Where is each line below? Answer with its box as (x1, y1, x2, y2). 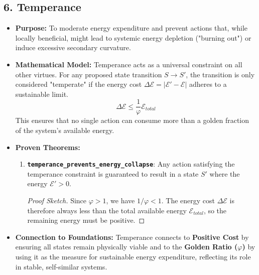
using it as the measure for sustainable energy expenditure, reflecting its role (15, 251, 251, 262)
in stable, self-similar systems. (15, 261, 107, 271)
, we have (106, 195, 135, 206)
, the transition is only (186, 69, 255, 79)
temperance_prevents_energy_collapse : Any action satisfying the (27, 159, 235, 169)
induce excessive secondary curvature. (15, 42, 131, 53)
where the (209, 168, 240, 179)
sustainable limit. (15, 88, 68, 99)
